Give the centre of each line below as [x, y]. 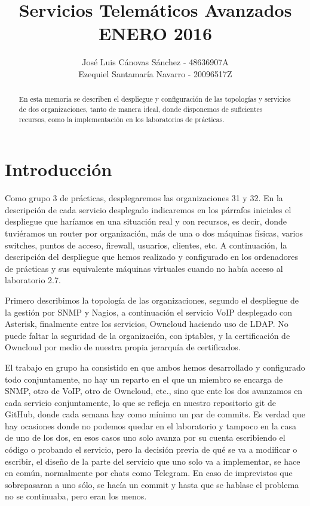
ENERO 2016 [155, 33]
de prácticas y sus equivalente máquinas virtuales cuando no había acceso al [144, 268]
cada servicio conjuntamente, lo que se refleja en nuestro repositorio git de [140, 402]
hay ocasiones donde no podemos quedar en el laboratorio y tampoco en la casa [151, 425]
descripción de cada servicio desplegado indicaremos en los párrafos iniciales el [148, 209]
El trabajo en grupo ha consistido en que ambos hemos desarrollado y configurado [155, 367]
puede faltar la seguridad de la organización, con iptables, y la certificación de [148, 335]
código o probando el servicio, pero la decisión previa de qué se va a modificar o [151, 449]
